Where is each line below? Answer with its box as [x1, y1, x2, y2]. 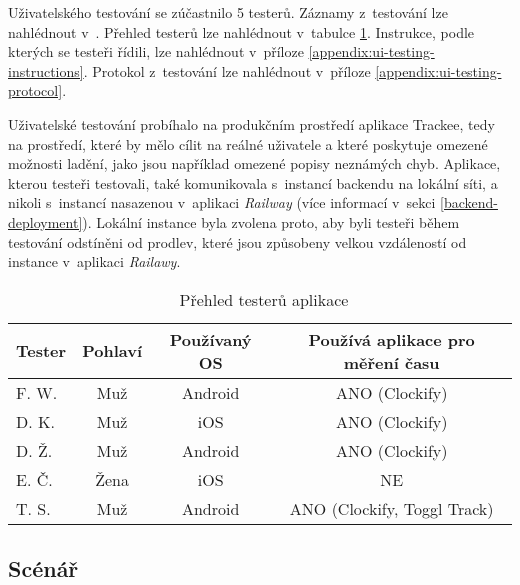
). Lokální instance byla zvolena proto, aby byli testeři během [82, 211, 460, 232]
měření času [343, 350, 440, 374]
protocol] [8, 80, 63, 101]
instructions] [8, 60, 84, 81]
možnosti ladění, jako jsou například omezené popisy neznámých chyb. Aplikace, [8, 153, 501, 174]
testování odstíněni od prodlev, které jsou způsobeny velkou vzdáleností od [8, 231, 467, 252]
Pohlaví [82, 339, 142, 363]
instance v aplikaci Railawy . [8, 251, 181, 272]
